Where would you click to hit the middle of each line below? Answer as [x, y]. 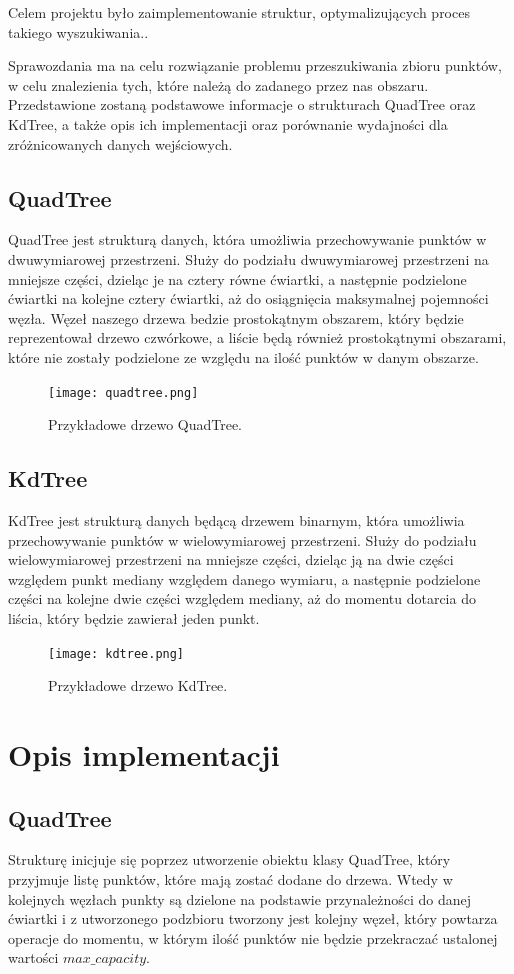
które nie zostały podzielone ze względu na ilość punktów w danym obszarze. [243, 356]
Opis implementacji [144, 753]
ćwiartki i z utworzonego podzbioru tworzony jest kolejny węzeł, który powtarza [253, 918]
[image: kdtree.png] [116, 653]
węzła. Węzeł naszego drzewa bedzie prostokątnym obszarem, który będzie [236, 317]
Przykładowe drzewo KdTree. [138, 685]
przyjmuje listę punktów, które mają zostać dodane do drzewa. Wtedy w [230, 878]
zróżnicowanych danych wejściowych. [120, 143]
